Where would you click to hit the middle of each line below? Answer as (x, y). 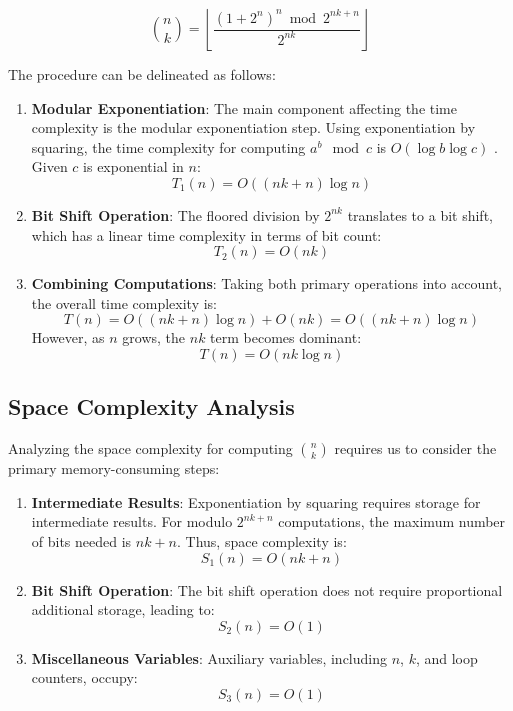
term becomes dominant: (286, 337)
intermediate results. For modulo (132, 521)
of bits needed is (81, 540)
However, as (68, 337)
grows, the (154, 337)
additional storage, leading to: (123, 609)
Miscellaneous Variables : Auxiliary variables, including (209, 657)
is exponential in (133, 166)
